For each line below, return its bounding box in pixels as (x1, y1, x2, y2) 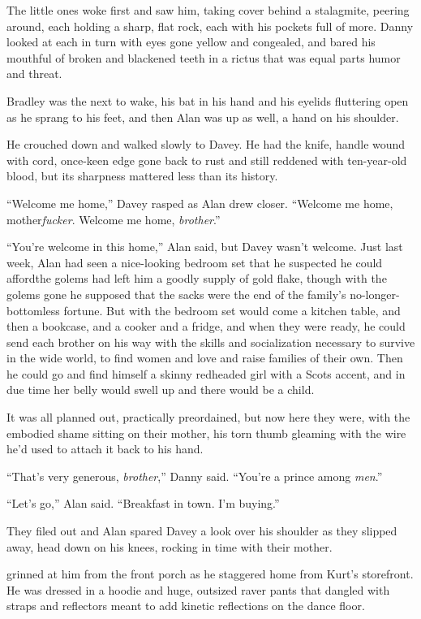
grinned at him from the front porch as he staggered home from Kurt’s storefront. (6, 565, 414, 582)
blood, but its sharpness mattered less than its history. (6, 167, 278, 184)
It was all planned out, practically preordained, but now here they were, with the (6, 409, 410, 426)
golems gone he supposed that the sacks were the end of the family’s (6, 285, 346, 302)
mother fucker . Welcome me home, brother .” (6, 210, 221, 227)
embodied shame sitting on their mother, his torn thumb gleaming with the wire (6, 424, 406, 441)
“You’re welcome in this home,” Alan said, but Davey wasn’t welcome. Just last (6, 238, 403, 255)
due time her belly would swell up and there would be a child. (6, 381, 315, 398)
